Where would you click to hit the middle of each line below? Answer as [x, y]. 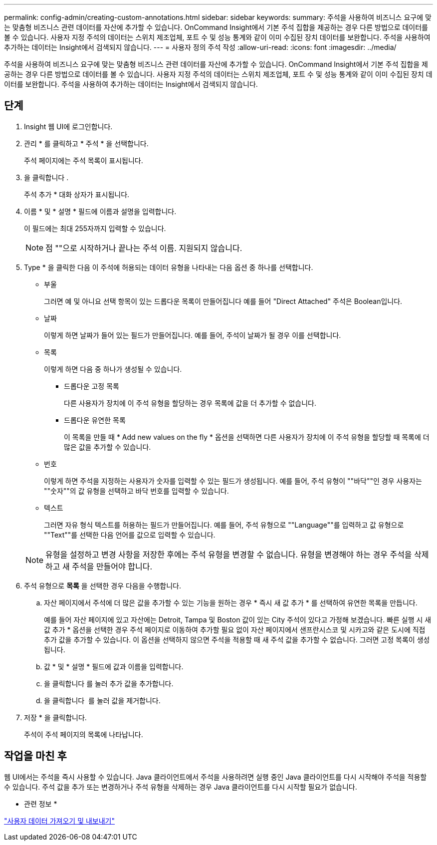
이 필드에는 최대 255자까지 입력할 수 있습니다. [95, 228]
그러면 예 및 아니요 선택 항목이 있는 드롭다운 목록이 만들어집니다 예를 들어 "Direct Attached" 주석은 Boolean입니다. [223, 301]
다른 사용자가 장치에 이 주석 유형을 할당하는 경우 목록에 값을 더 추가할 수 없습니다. [190, 403]
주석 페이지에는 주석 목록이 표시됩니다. [84, 160]
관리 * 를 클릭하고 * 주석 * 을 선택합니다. [86, 143]
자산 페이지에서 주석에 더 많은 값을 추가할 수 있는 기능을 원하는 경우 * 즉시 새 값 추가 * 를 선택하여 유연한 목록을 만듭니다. [231, 602]
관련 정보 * [41, 804]
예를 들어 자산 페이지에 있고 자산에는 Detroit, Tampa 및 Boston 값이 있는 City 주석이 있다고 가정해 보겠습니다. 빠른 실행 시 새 [238, 619]
